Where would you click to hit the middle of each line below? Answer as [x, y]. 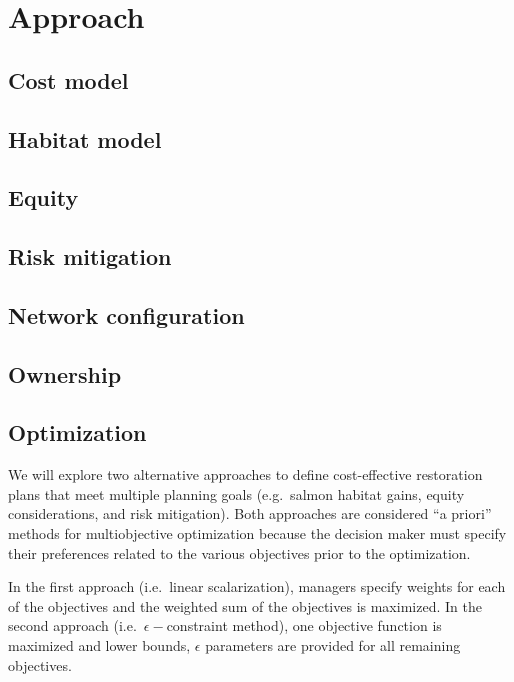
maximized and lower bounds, [99, 645]
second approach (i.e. [72, 625]
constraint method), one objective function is [304, 625]
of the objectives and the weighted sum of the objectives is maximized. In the [245, 605]
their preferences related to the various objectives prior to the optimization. [239, 552]
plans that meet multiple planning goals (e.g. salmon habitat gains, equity [236, 493]
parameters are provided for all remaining [333, 645]
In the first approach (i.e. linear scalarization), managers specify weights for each [257, 586]
